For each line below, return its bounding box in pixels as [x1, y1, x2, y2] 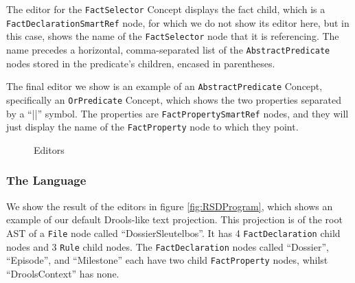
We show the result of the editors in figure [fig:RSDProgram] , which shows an [6, 199, 333, 213]
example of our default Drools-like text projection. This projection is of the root [6, 212, 343, 227]
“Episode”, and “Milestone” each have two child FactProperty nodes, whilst [6, 253, 328, 267]
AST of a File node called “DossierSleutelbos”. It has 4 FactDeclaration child [6, 225, 341, 240]
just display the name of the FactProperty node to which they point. [6, 120, 299, 134]
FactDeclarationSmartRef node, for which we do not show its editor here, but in [6, 15, 350, 30]
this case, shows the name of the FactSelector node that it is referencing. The [6, 29, 339, 43]
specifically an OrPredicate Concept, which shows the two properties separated [6, 92, 341, 106]
